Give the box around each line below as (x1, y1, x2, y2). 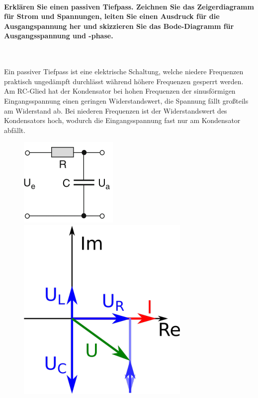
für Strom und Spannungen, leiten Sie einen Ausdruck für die (4, 11, 220, 21)
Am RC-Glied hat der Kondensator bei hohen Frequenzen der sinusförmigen (4, 86, 236, 96)
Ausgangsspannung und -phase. (4, 30, 113, 41)
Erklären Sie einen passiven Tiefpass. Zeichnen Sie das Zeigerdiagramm (4, 1, 254, 11)
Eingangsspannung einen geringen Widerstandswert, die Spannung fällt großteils (4, 95, 249, 106)
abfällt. (4, 125, 26, 135)
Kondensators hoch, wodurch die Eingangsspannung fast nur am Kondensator (4, 115, 241, 126)
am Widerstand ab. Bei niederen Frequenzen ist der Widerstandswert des (4, 105, 227, 116)
